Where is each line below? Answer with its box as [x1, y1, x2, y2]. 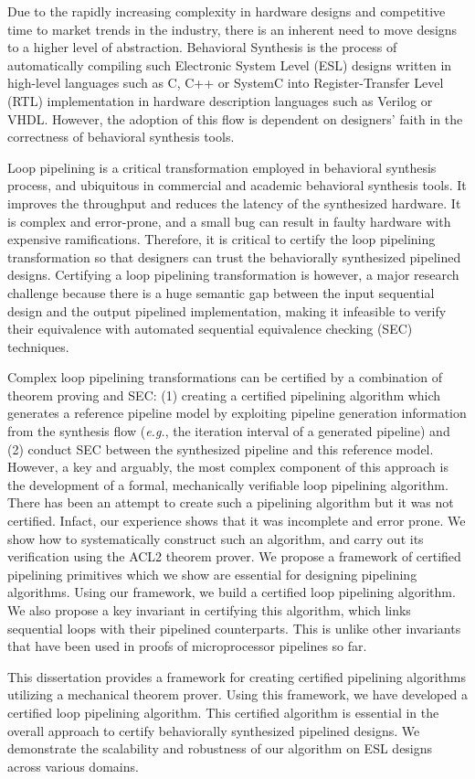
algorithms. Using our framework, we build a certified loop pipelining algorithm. [7, 582, 456, 602]
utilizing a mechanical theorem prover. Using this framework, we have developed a [7, 685, 468, 704]
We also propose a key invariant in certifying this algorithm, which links [7, 601, 411, 619]
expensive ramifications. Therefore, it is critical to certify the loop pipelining [7, 229, 436, 249]
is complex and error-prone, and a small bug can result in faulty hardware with [7, 211, 451, 230]
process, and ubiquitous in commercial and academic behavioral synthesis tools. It [7, 176, 467, 195]
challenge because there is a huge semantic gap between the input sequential [7, 283, 435, 302]
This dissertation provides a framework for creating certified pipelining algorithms [7, 667, 467, 686]
